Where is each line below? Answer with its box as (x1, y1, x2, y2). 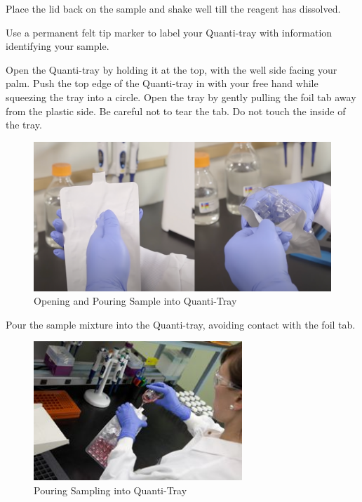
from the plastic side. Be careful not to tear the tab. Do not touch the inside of (6, 103, 346, 118)
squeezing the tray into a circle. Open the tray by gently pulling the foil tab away (6, 89, 356, 104)
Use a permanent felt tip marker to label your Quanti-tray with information (6, 25, 333, 39)
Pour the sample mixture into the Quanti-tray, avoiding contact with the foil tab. (6, 317, 356, 331)
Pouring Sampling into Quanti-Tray (34, 482, 187, 497)
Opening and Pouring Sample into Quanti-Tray (34, 293, 237, 308)
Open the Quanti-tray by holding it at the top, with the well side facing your (6, 62, 337, 77)
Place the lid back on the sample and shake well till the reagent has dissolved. (6, 1, 341, 15)
